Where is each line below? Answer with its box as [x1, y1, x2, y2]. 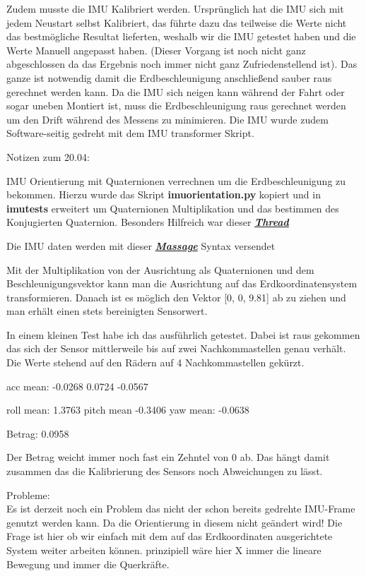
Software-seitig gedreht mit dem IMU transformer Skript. [6, 126, 254, 140]
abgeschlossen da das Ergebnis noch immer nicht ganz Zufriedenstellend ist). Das [6, 56, 358, 71]
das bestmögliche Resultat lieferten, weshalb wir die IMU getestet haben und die [6, 29, 356, 44]
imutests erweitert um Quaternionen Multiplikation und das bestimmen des [6, 200, 339, 215]
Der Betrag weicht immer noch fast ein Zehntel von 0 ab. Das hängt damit [6, 450, 330, 464]
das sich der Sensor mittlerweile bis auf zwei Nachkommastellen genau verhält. [6, 341, 346, 356]
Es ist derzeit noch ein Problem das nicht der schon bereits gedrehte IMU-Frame [6, 501, 355, 516]
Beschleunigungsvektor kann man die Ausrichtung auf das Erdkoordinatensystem [6, 276, 358, 291]
